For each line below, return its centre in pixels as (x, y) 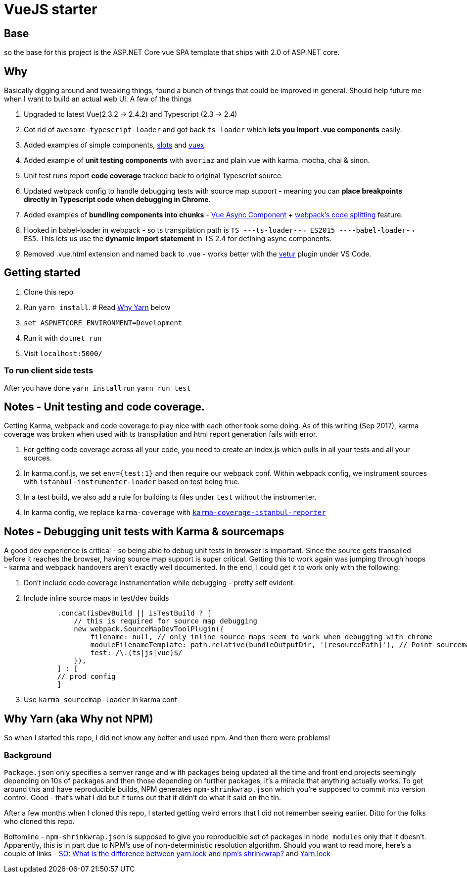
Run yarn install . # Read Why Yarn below (97, 307)
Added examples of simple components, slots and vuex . (115, 145)
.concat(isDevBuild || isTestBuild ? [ (134, 613)
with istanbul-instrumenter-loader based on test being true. (132, 482)
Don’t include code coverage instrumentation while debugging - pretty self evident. (160, 583)
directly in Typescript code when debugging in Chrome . (117, 200)
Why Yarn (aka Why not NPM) (79, 719)
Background (28, 755)
